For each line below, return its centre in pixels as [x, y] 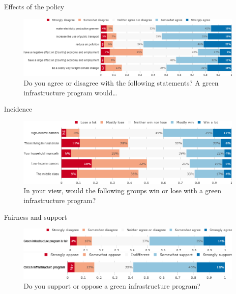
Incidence [18, 109]
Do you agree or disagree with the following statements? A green [121, 82]
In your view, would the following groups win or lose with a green [123, 191]
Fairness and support [36, 217]
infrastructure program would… [71, 92]
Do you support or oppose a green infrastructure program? [112, 285]
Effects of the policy [34, 6]
